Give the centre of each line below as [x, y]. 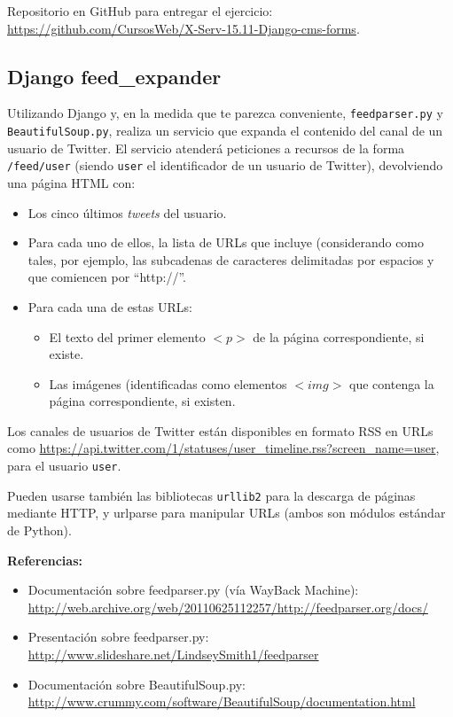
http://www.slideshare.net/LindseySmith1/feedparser [173, 654]
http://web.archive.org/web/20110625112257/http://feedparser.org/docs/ [228, 607]
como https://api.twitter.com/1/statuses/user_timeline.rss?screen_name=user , [223, 448]
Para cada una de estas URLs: [110, 306]
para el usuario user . [64, 466]
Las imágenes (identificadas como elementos [168, 383]
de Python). [39, 530]
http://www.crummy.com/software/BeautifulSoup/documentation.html [222, 701]
